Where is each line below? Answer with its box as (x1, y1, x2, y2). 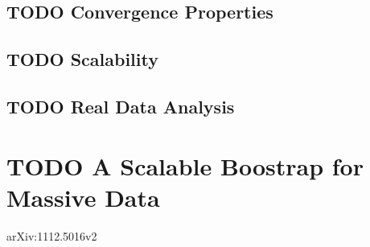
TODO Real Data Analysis (6, 93, 235, 118)
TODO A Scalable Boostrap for (6, 149, 364, 182)
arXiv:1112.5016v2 (6, 227, 97, 244)
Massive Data (6, 180, 160, 213)
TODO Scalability (6, 47, 158, 72)
